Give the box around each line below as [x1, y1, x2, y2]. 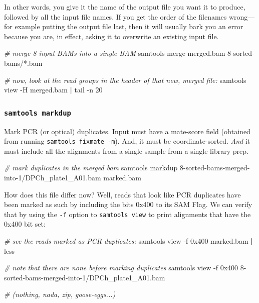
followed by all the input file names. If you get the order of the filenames [4, 11, 227, 22]
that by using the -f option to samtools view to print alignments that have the [4, 209, 251, 219]
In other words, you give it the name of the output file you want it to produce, [4, 2, 245, 12]
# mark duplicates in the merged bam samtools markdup [4, 162, 178, 173]
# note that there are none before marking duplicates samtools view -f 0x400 [4, 262, 238, 273]
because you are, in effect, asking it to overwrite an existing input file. [4, 31, 219, 41]
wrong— [228, 11, 255, 22]
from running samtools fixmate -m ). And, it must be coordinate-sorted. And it [4, 136, 250, 146]
